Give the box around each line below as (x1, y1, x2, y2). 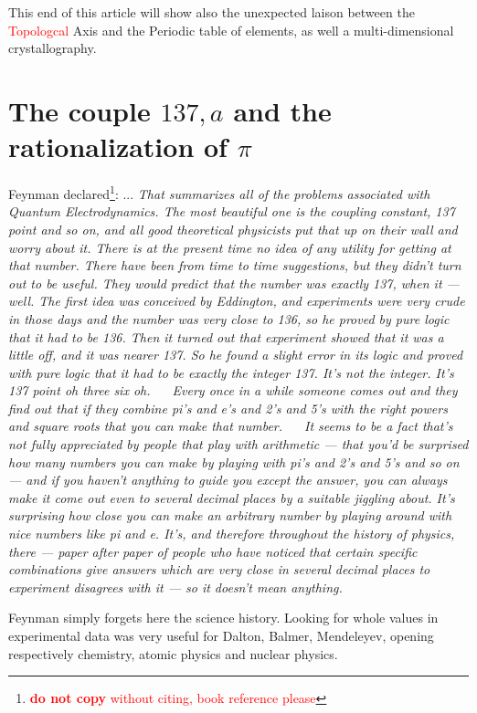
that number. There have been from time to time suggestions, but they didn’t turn (8, 256, 461, 275)
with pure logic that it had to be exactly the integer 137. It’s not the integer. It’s (8, 362, 454, 382)
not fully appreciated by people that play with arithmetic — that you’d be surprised (8, 435, 469, 454)
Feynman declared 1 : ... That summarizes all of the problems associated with (8, 182, 430, 203)
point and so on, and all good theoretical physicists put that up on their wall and (8, 219, 458, 238)
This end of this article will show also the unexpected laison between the (8, 3, 415, 21)
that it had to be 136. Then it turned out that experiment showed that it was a (8, 327, 444, 346)
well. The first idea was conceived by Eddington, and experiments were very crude (8, 291, 465, 310)
